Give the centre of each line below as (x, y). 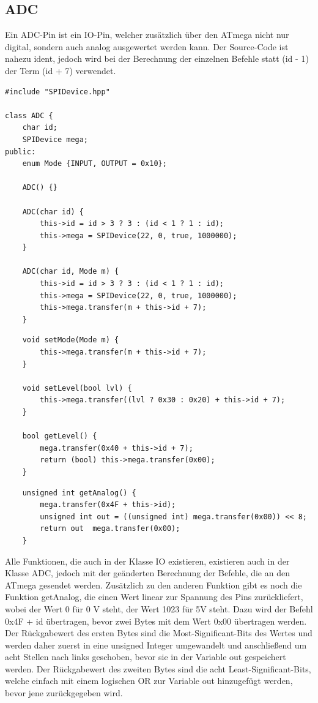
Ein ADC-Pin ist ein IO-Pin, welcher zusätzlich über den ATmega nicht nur (147, 35)
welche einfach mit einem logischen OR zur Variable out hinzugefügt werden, (149, 681)
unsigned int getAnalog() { (79, 493)
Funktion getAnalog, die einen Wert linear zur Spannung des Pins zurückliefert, (154, 597)
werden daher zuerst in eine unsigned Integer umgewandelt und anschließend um (156, 645)
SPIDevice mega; (55, 139)
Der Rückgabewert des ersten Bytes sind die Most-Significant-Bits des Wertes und (159, 633)
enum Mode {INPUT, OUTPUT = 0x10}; (94, 164)
